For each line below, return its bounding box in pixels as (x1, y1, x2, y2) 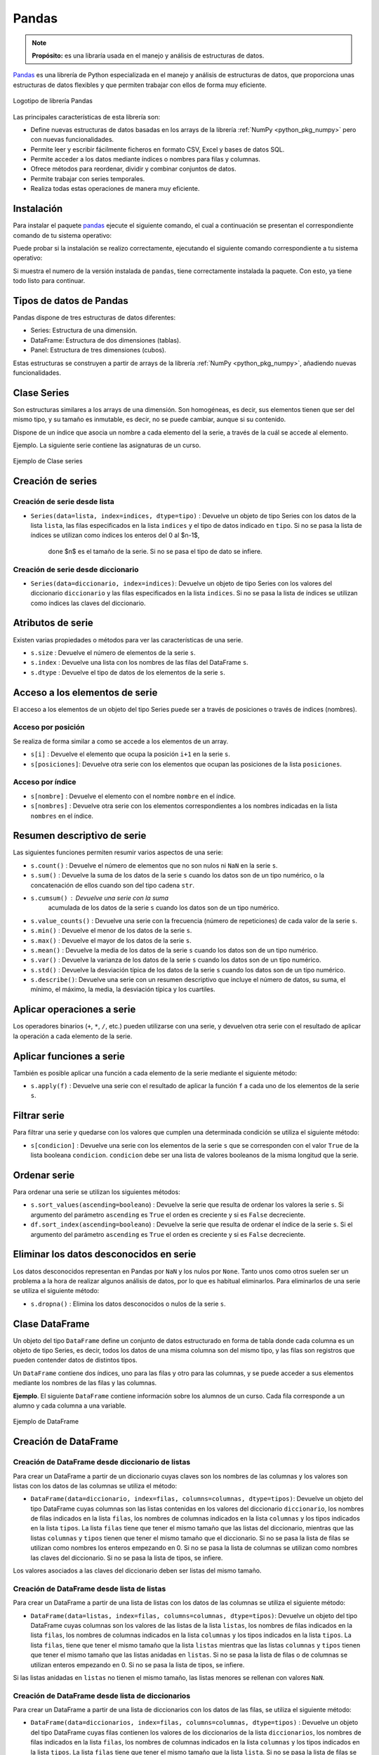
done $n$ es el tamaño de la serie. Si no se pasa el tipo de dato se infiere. (48, 547, 262, 555)
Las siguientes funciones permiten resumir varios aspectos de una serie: (13, 848, 224, 856)
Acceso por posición (13, 722, 86, 732)
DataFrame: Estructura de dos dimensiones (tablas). (30, 336, 182, 344)
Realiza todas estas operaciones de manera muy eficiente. (30, 185, 200, 193)
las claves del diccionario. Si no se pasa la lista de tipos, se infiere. (30, 1554, 223, 1562)
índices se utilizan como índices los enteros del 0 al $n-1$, (30, 531, 200, 540)
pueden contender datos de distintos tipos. (13, 1356, 138, 1365)
